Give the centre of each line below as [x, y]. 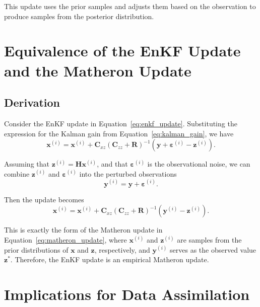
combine [17, 173]
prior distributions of [36, 249]
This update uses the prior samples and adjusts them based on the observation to [130, 6]
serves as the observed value [213, 249]
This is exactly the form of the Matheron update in [83, 230]
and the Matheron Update [98, 70]
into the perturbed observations [128, 173]
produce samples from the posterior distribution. [79, 16]
